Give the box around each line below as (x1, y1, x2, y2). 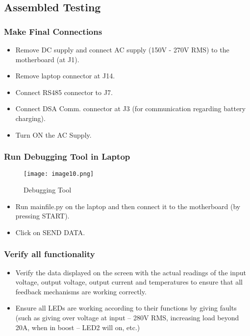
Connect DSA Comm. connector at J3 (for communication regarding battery (15, 103, 246, 114)
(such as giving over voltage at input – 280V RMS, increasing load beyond (15, 312, 239, 322)
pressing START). (15, 211, 70, 221)
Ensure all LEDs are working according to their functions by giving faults (15, 303, 237, 313)
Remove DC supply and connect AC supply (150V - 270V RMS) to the (15, 45, 229, 54)
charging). (15, 113, 46, 123)
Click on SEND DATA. (15, 227, 85, 237)
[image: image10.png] (24, 170, 94, 178)
